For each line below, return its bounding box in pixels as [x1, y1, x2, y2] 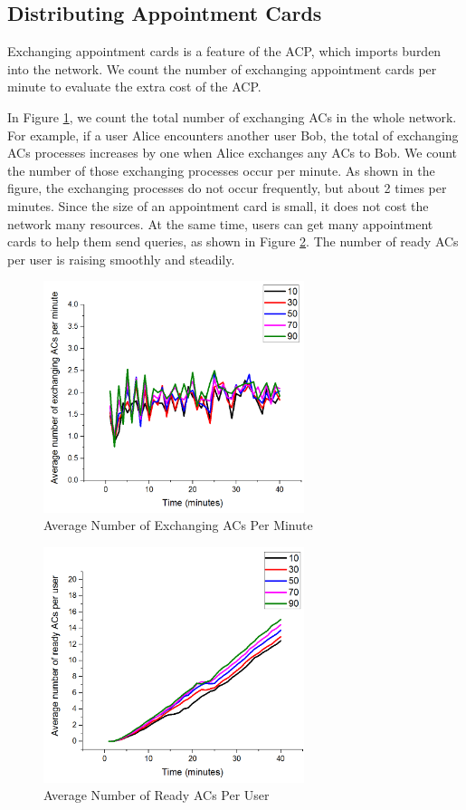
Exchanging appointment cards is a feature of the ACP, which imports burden [7, 42, 442, 61]
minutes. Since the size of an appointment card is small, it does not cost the [7, 196, 429, 215]
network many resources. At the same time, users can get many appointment [7, 214, 433, 233]
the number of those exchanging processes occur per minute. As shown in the [7, 160, 435, 179]
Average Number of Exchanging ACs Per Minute [43, 516, 313, 535]
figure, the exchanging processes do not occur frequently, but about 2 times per [7, 178, 447, 198]
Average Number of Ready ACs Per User [43, 786, 270, 805]
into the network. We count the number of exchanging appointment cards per [7, 59, 437, 78]
